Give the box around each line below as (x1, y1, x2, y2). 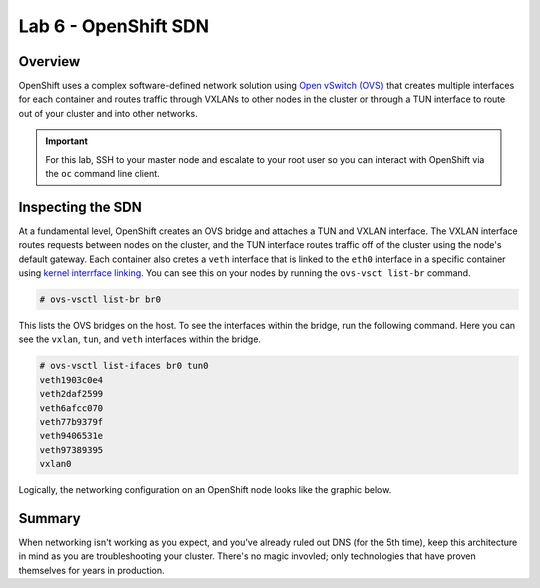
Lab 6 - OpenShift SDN (18, 15, 210, 37)
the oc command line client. (45, 168, 160, 180)
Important (45, 135, 89, 147)
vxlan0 (39, 458, 72, 470)
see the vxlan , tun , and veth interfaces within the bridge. (18, 333, 262, 345)
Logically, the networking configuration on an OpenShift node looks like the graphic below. (18, 484, 392, 496)
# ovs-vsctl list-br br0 (39, 294, 162, 305)
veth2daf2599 (39, 388, 104, 400)
